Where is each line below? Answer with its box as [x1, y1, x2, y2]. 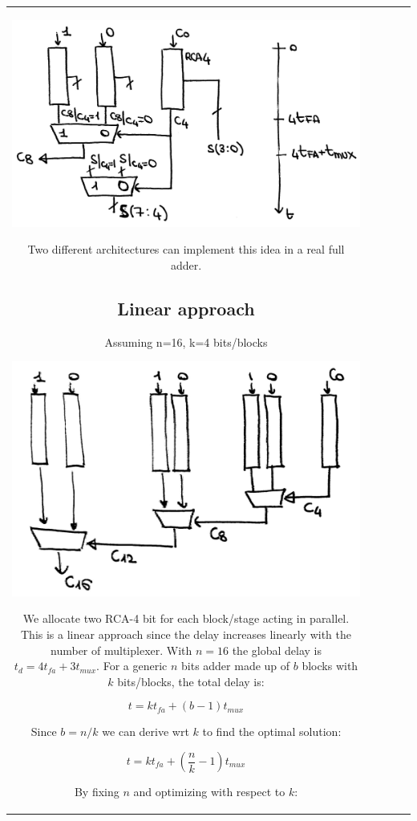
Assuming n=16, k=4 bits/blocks [104, 333, 268, 350]
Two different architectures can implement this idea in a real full [27, 241, 345, 258]
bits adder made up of [181, 657, 290, 674]
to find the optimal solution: [202, 723, 342, 740]
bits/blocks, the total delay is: [117, 673, 265, 689]
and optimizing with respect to [133, 783, 285, 800]
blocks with [302, 657, 358, 674]
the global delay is [232, 641, 322, 658]
